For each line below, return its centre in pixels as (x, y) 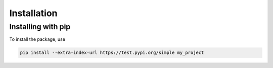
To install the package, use (37, 39)
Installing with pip (40, 27)
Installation (33, 13)
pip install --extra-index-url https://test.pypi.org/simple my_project (112, 53)
